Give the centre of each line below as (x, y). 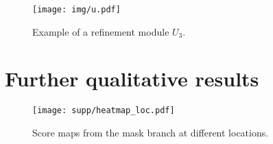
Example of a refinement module (101, 31)
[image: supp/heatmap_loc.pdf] (104, 111)
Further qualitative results (132, 79)
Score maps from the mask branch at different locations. (151, 133)
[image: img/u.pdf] (76, 10)
